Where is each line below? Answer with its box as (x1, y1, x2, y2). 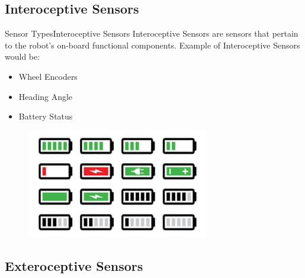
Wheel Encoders (18, 70, 78, 82)
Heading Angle (18, 90, 73, 102)
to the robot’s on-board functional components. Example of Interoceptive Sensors (5, 38, 300, 51)
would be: (5, 50, 40, 63)
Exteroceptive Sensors (5, 256, 143, 274)
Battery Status (18, 110, 73, 122)
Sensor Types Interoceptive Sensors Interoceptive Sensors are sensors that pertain (5, 27, 298, 40)
